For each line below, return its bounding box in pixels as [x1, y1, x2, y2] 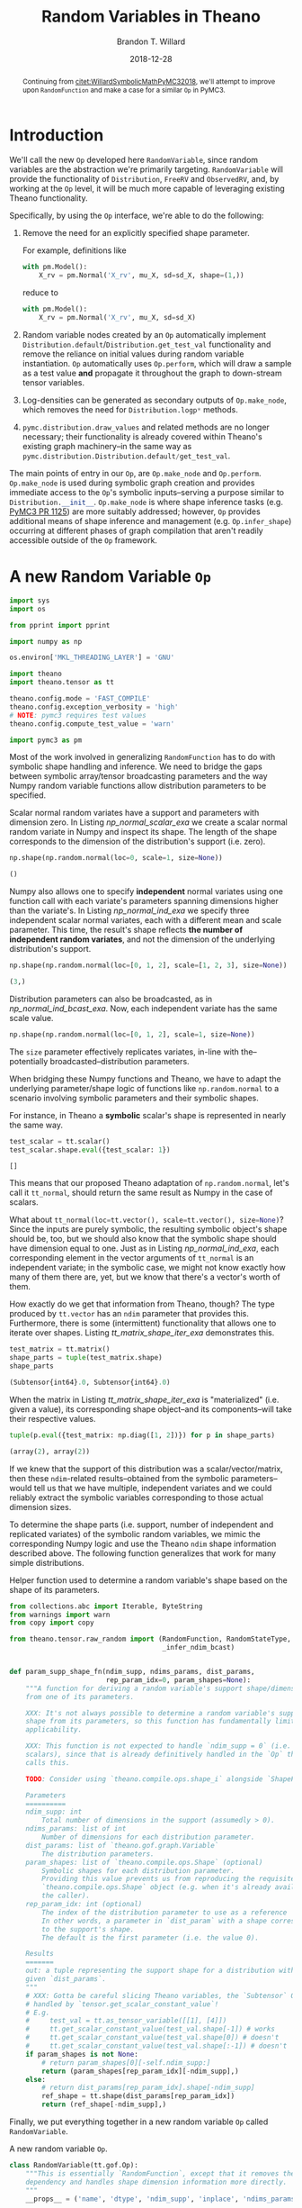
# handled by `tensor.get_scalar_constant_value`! [25, 1999, 219, 2009]
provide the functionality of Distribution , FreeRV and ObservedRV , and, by [9, 174, 280, 185]
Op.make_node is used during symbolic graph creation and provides [9, 477, 255, 488]
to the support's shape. [41, 1924, 135, 1933]
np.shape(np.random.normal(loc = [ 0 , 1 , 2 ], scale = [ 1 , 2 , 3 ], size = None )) [9, 961, 288, 970]
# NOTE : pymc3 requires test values [9, 710, 147, 719]
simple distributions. [9, 1557, 84, 1568]
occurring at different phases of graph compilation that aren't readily [9, 525, 263, 536]
